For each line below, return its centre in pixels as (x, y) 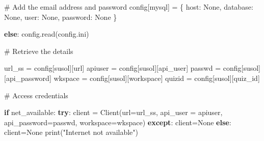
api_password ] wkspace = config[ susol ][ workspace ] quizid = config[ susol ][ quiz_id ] (133, 78)
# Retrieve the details (39, 51)
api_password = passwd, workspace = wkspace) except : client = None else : (118, 122)
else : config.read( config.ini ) (47, 34)
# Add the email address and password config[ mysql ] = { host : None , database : (129, 7)
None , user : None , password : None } (61, 17)
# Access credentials (36, 95)
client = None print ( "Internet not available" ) (71, 132)
